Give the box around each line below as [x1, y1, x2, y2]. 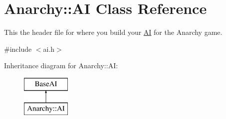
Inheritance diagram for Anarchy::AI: [4, 60, 118, 71]
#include [4, 43, 32, 54]
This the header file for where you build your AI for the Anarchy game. [4, 27, 223, 37]
